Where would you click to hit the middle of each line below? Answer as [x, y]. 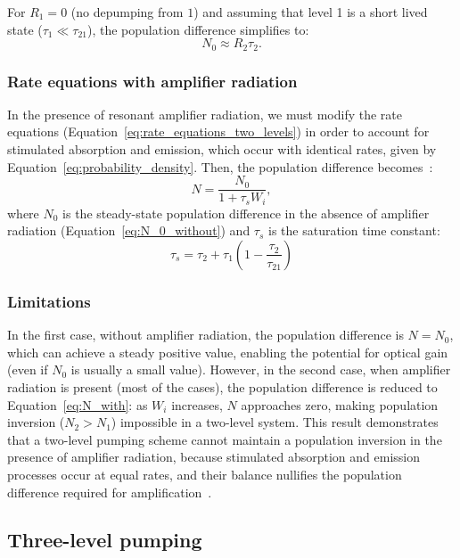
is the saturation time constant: [354, 230]
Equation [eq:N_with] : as [78, 404]
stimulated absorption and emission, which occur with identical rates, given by [222, 149]
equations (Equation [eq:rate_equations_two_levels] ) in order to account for [218, 131]
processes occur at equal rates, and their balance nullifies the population [205, 474]
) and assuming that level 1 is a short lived [311, 12]
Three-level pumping [105, 540]
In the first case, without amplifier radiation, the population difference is [205, 335]
